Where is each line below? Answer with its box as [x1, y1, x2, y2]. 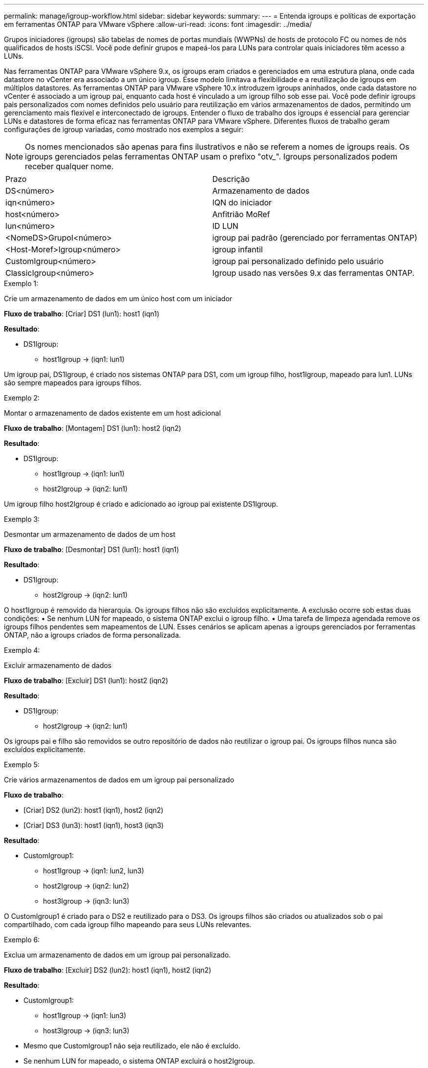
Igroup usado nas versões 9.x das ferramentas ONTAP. [212, 268, 415, 278]
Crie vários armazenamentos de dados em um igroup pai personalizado [4, 776, 235, 784]
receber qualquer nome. [25, 161, 114, 171]
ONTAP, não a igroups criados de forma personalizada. [4, 631, 181, 639]
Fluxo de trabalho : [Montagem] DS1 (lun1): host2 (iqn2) [4, 424, 181, 432]
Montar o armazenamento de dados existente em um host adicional [4, 409, 221, 417]
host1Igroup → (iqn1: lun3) [43, 1011, 127, 1020]
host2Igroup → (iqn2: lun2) [43, 882, 129, 890]
